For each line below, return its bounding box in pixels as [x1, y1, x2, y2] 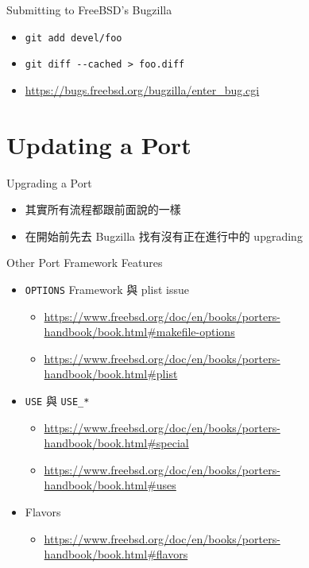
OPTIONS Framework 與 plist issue [25, 281, 189, 297]
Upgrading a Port [6, 174, 92, 191]
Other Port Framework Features [6, 254, 163, 271]
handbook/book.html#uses [44, 477, 176, 493]
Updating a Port [6, 128, 191, 160]
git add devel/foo [25, 32, 122, 44]
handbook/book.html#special [44, 435, 189, 451]
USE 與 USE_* [25, 392, 90, 409]
